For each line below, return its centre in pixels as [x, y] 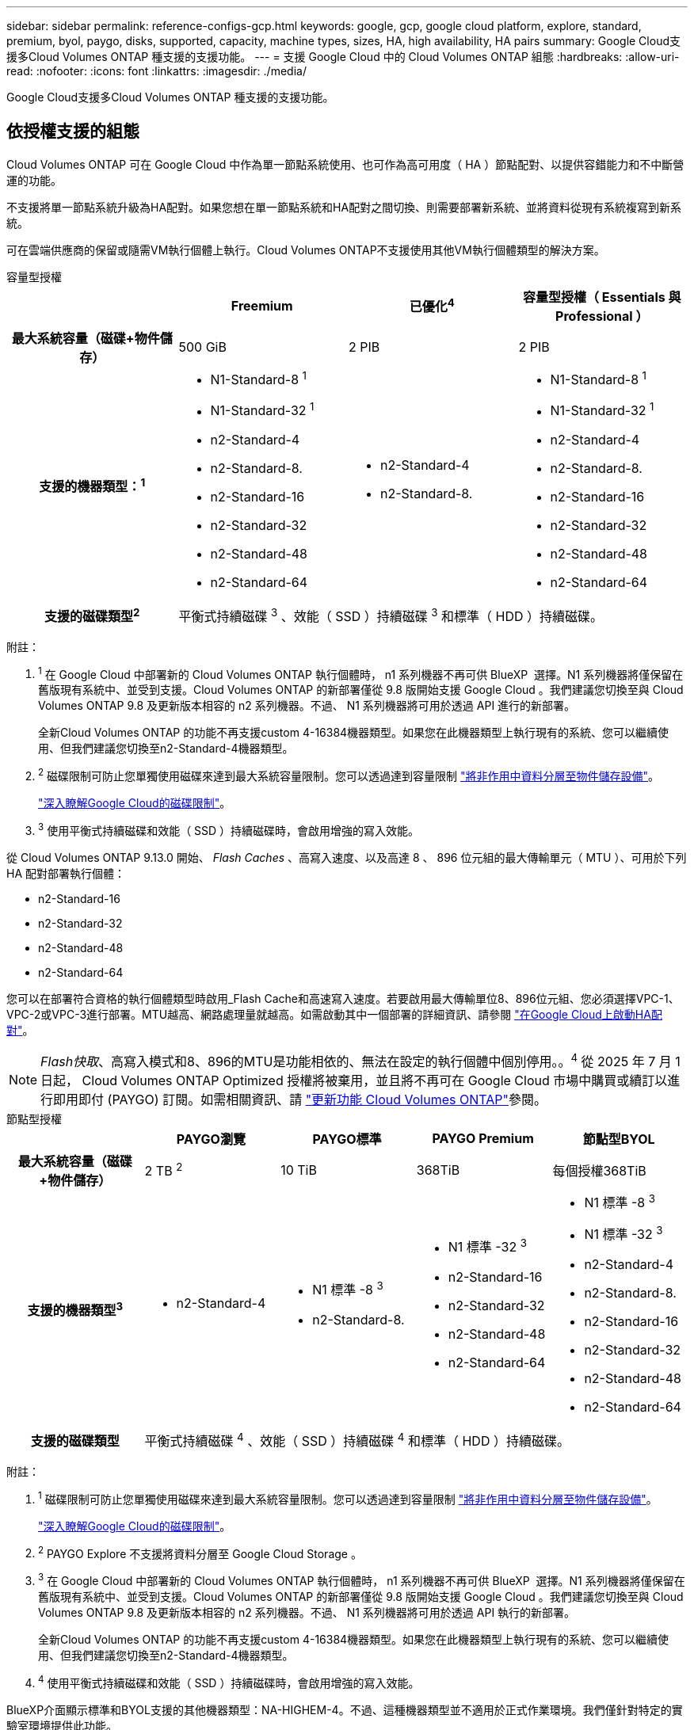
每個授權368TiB [599, 1171]
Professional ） [602, 316]
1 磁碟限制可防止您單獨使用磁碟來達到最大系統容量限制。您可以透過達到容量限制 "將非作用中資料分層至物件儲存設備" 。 [348, 1498]
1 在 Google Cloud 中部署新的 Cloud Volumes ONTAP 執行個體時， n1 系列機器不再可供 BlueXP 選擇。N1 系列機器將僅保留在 [361, 673]
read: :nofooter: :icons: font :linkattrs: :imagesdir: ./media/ [156, 71]
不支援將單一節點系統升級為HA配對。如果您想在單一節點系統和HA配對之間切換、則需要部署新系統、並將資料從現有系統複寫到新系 [344, 207]
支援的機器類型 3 [75, 1309]
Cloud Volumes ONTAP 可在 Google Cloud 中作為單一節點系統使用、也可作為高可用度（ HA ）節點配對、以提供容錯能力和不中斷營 [345, 164]
